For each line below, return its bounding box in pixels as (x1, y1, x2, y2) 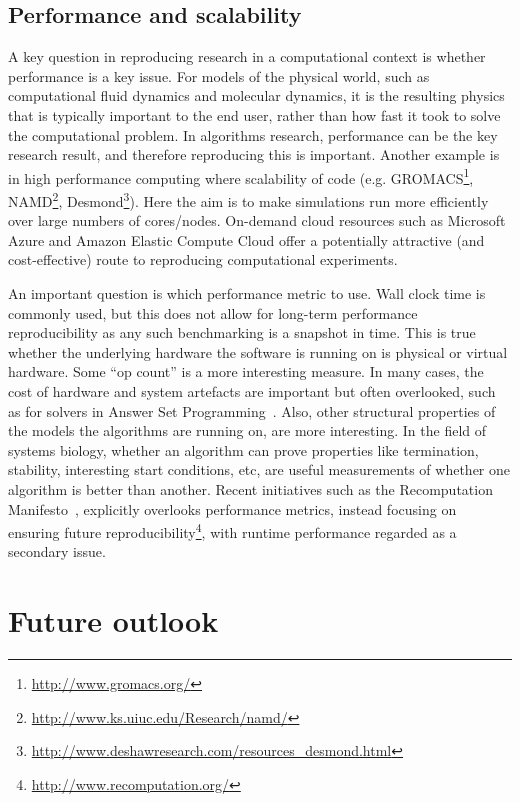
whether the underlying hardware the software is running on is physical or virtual (8, 341, 508, 362)
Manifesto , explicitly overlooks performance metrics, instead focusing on (8, 498, 457, 519)
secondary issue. (8, 541, 106, 562)
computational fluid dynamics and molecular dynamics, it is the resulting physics (8, 85, 505, 106)
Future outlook (8, 600, 219, 641)
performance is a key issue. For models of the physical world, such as (8, 65, 430, 86)
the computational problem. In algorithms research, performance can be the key (8, 124, 498, 145)
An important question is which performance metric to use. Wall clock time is (8, 283, 486, 304)
